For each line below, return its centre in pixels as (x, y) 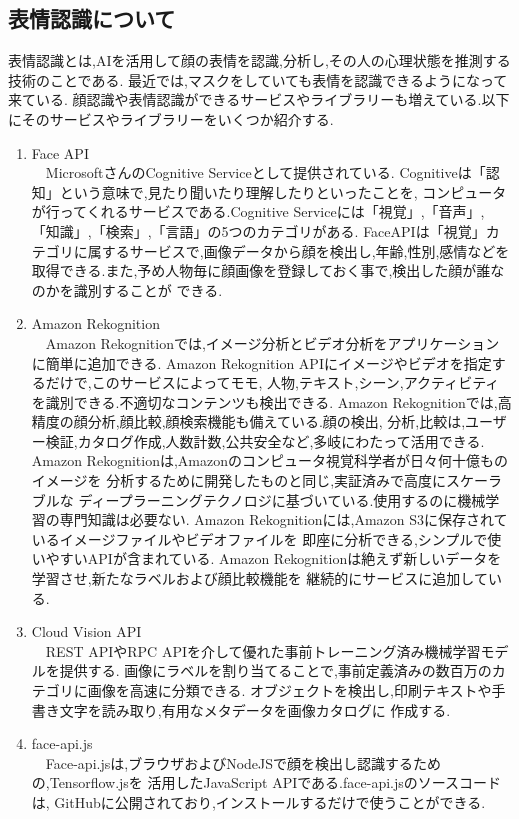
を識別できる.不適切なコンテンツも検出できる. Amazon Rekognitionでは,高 (271, 401)
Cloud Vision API (86, 631)
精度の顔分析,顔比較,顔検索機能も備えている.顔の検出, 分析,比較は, (248, 421)
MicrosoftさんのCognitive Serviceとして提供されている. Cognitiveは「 (265, 172)
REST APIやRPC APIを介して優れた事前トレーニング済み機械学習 (263, 650)
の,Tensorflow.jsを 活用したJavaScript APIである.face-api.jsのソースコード (266, 782)
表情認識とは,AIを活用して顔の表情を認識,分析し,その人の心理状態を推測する (259, 60)
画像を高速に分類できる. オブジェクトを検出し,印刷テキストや (289, 690)
